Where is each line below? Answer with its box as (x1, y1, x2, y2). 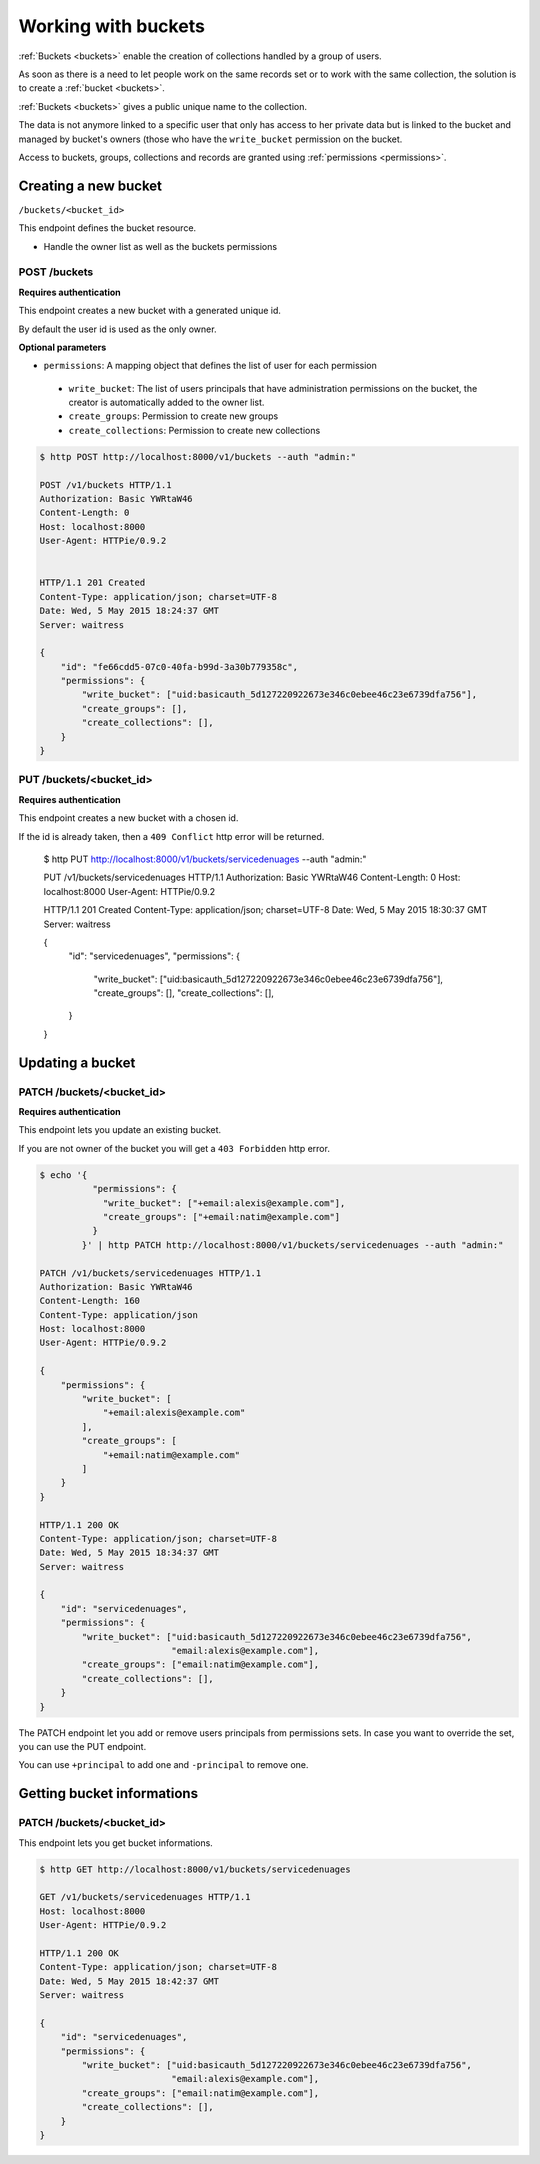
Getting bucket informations (18, 1785, 199, 1802)
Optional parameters (18, 341, 107, 353)
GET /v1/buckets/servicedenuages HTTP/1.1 (39, 1891, 251, 1903)
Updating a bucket (18, 1054, 136, 1071)
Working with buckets (18, 15, 205, 37)
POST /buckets (18, 265, 94, 279)
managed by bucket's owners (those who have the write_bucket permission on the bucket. (18, 133, 403, 145)
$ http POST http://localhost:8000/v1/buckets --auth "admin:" (39, 451, 357, 462)
